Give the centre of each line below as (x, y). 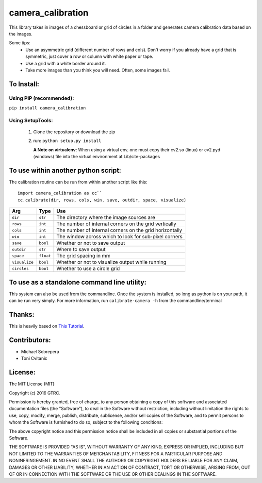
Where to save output (81, 250)
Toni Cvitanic (34, 358)
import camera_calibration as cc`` (60, 193)
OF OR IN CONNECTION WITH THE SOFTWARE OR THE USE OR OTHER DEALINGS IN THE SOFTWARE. (113, 474)
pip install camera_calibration (47, 108)
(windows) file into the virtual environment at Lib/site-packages (97, 157)
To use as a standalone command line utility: (78, 282)
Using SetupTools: (31, 120)
